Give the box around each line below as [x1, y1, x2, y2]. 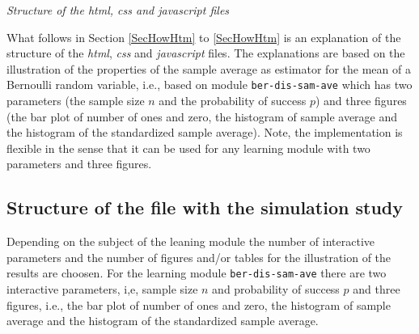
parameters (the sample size [6, 92, 145, 109]
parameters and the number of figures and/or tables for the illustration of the [6, 248, 391, 265]
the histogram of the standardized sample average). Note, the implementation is [6, 124, 403, 141]
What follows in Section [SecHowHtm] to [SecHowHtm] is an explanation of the [6, 28, 401, 45]
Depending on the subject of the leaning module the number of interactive [6, 233, 375, 250]
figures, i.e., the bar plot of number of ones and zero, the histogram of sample [6, 296, 391, 313]
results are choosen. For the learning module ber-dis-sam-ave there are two [6, 264, 387, 281]
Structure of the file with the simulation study [6, 195, 403, 220]
